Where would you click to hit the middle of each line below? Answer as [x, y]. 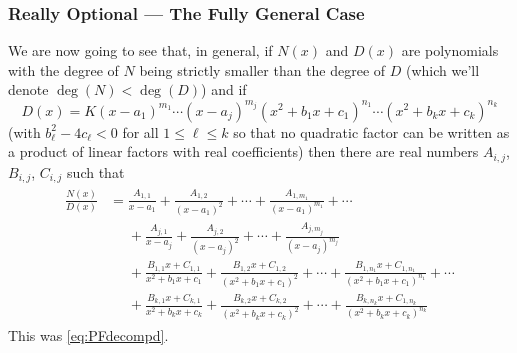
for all [140, 131]
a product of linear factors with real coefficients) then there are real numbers [243, 151]
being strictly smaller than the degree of [262, 69]
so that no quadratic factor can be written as [371, 131]
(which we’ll [443, 69]
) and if [224, 89]
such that [96, 171]
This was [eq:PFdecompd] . [88, 335]
